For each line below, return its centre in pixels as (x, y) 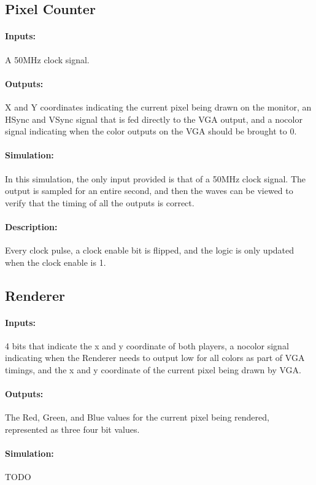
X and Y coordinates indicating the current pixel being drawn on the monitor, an (158, 107)
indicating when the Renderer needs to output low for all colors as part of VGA (155, 358)
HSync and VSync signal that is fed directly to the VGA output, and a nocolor (154, 119)
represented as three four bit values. (72, 429)
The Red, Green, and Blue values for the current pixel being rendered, (137, 417)
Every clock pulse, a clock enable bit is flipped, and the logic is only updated (150, 250)
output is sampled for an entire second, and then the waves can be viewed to (149, 191)
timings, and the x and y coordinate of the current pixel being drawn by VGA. (153, 370)
